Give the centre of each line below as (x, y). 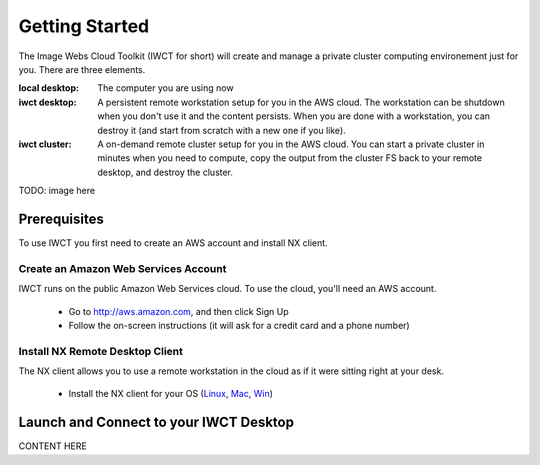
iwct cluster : (45, 144)
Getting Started (84, 26)
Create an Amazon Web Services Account (122, 268)
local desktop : (49, 88)
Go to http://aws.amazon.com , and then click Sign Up (178, 311)
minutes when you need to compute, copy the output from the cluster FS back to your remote (290, 158)
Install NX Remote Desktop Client (101, 351)
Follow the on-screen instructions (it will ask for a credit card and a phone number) (239, 325)
